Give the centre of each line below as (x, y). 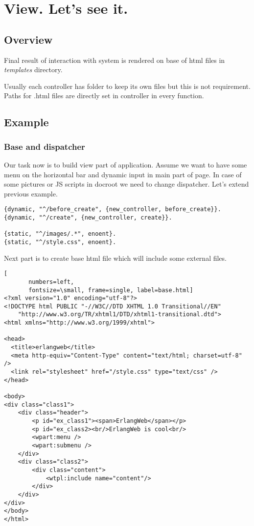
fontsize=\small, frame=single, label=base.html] (111, 290)
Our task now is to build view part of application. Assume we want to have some (126, 164)
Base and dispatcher (45, 146)
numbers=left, (51, 282)
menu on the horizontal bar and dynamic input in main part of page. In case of (123, 174)
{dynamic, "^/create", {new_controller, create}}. (88, 217)
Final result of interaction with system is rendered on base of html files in (115, 60)
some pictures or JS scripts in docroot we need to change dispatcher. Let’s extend (127, 184)
